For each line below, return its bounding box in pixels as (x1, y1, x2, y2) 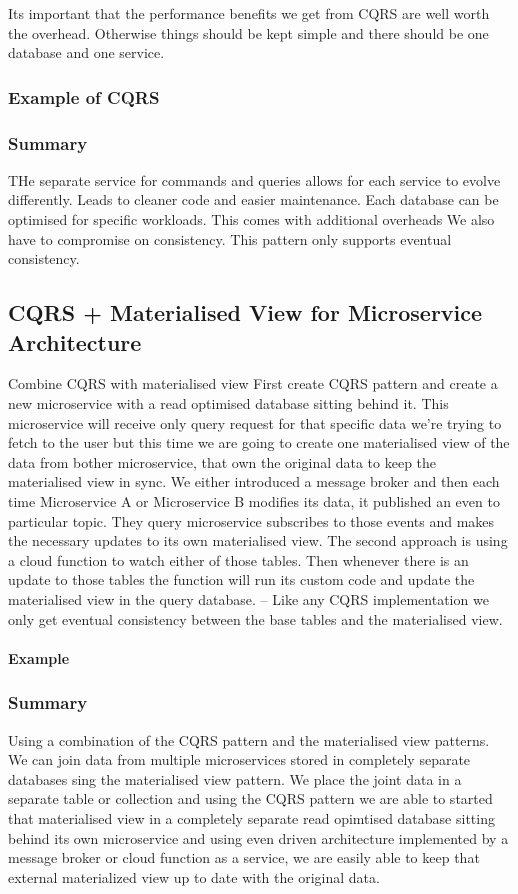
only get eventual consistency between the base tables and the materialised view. (8, 608, 503, 629)
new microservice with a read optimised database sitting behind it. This (8, 393, 449, 413)
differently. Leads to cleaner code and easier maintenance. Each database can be (8, 189, 499, 210)
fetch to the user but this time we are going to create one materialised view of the (8, 432, 510, 453)
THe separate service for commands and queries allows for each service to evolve (8, 169, 501, 190)
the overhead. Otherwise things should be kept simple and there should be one (8, 22, 489, 43)
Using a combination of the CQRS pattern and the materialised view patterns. (8, 729, 490, 750)
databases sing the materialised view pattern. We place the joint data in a (8, 768, 462, 789)
